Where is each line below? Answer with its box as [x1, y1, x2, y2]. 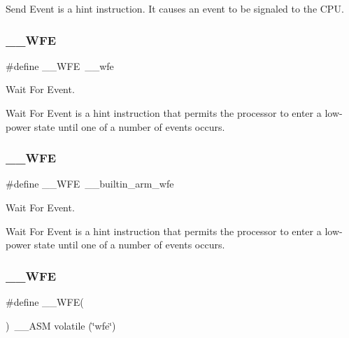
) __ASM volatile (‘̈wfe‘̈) [6, 318, 116, 332]
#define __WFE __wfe [6, 58, 114, 73]
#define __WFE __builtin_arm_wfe [6, 176, 174, 191]
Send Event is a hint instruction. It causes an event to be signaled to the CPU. [6, 1, 344, 15]
